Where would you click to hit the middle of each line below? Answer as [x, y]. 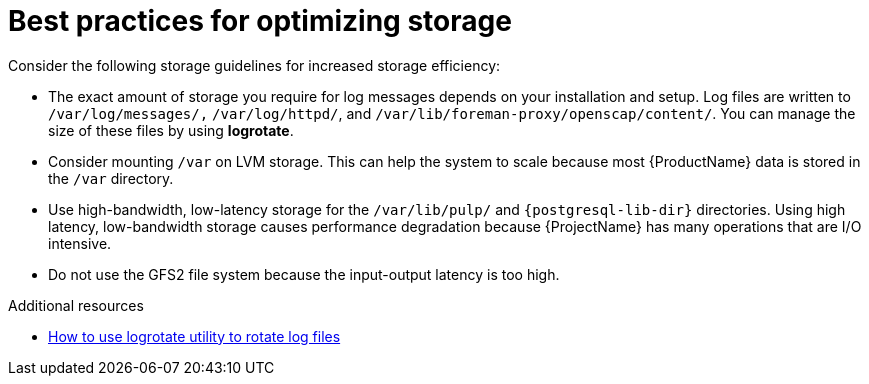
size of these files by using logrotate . [171, 130]
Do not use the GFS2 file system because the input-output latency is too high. [304, 274]
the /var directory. [111, 178]
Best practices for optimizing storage [260, 21]
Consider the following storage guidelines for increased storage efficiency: [254, 65]
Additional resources [76, 305]
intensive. [80, 243]
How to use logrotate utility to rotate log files [194, 336]
